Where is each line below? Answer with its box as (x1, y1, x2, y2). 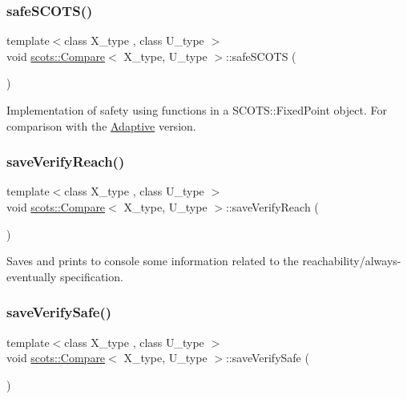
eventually (6, 268, 57, 284)
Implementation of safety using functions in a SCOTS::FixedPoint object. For (6, 102, 387, 118)
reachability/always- (302, 252, 401, 269)
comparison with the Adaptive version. (6, 117, 196, 134)
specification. (59, 268, 123, 284)
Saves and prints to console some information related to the (6, 252, 299, 269)
